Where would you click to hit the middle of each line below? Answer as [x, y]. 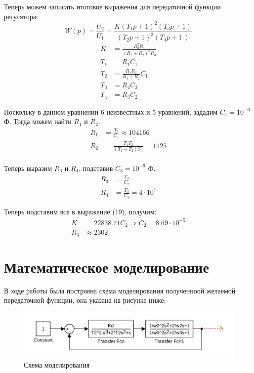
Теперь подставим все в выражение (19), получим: [80, 211]
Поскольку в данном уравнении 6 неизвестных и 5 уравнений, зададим [111, 111]
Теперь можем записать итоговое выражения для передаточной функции [112, 6]
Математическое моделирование [106, 267]
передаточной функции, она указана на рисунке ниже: [85, 300]
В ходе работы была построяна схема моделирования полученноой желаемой [120, 290]
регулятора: [21, 16]
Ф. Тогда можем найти [38, 121]
